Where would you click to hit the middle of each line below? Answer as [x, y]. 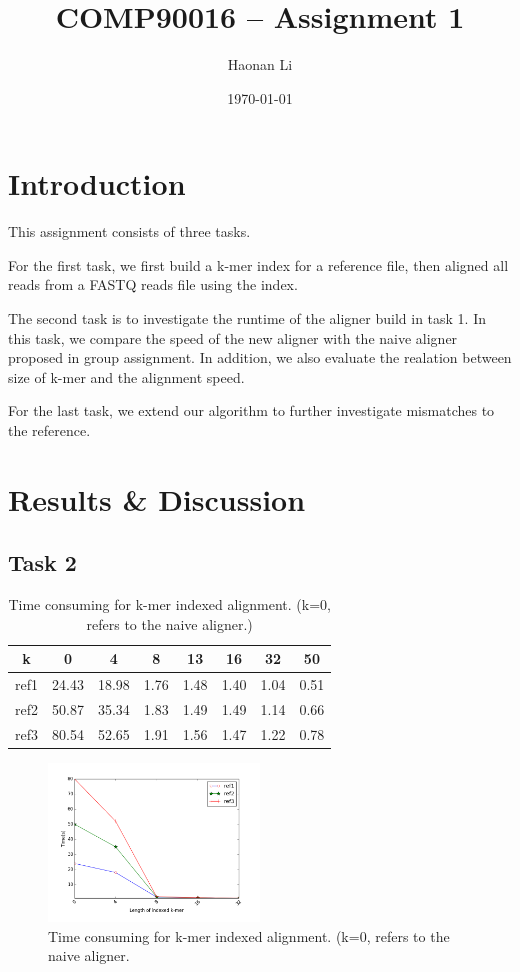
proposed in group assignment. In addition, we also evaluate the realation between [260, 357]
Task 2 [42, 562]
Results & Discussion [157, 498]
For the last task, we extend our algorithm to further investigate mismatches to [251, 410]
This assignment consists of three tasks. [129, 231]
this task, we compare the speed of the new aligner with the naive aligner [233, 337]
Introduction [97, 183]
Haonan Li [260, 64]
